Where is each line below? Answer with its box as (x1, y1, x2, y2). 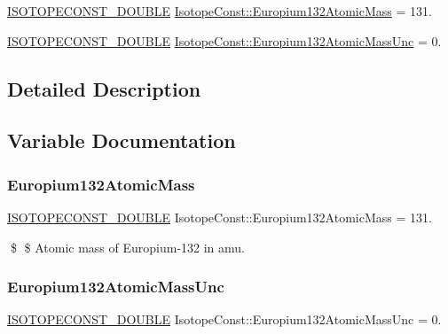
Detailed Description (7, 74, 201, 102)
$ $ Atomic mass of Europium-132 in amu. (10, 237, 245, 256)
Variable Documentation (7, 127, 236, 154)
